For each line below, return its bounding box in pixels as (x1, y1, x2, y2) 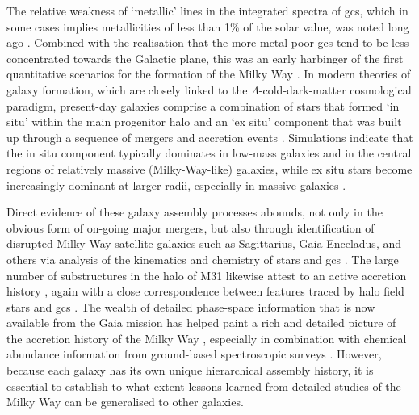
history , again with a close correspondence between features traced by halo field (6, 283, 404, 300)
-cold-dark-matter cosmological (258, 81, 412, 98)
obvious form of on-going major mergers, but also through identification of (6, 219, 375, 236)
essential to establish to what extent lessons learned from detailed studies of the (6, 377, 401, 394)
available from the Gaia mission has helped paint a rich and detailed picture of (6, 314, 396, 331)
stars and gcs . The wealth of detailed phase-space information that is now (6, 298, 375, 315)
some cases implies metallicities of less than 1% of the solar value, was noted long (6, 18, 409, 35)
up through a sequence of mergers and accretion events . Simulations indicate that (6, 128, 413, 145)
